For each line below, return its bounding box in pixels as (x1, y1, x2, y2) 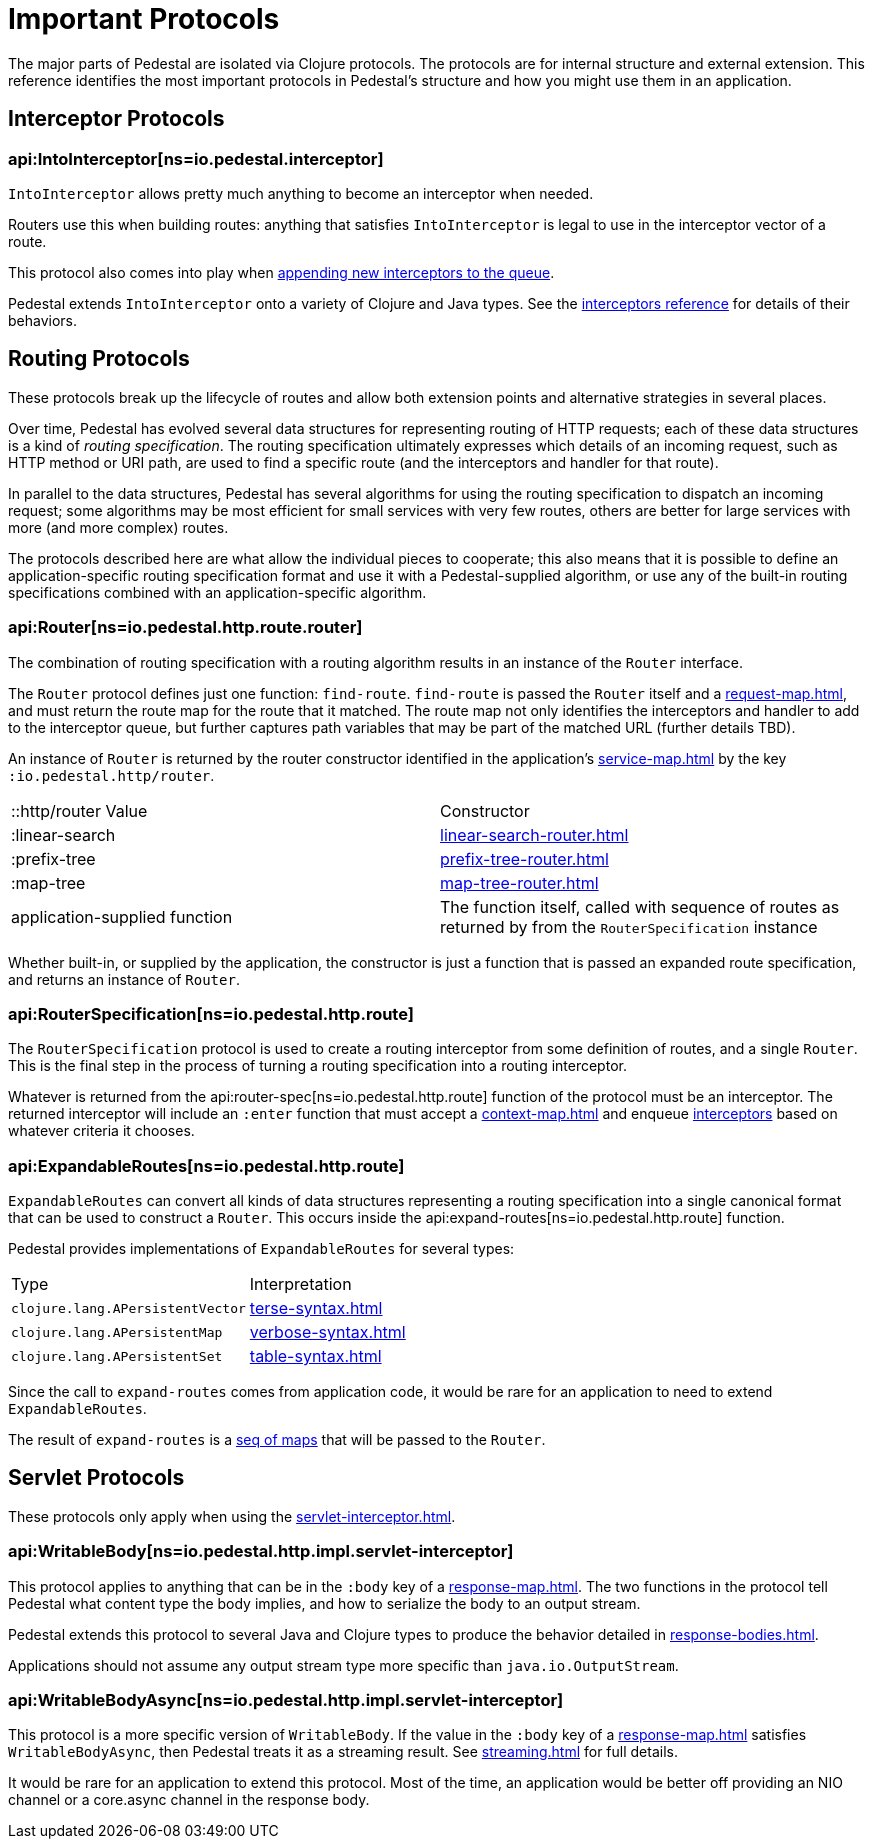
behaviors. (8, 311, 78, 329)
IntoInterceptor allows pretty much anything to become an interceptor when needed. (8, 184, 594, 202)
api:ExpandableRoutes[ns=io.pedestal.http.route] (8, 1155, 405, 1176)
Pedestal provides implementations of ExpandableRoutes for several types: (8, 1240, 515, 1258)
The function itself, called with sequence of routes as (440, 896, 840, 917)
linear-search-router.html (440, 824, 629, 845)
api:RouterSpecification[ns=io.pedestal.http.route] (8, 1003, 414, 1024)
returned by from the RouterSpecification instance (440, 916, 818, 937)
